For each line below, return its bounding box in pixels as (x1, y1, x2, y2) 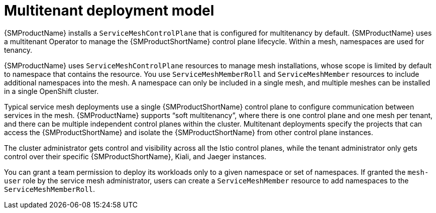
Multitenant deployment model (4, 2, 214, 19)
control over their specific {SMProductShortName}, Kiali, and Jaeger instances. (4, 152, 267, 161)
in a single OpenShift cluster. (4, 86, 99, 95)
